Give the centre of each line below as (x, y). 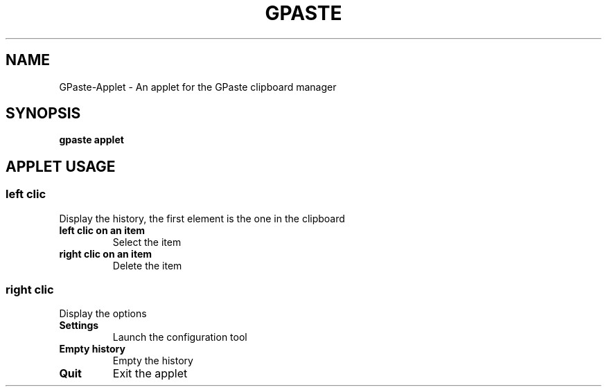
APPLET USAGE (61, 166)
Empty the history (153, 361)
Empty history (92, 349)
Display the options (103, 314)
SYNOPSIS (43, 114)
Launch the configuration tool (180, 337)
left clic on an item (102, 230)
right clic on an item (106, 253)
